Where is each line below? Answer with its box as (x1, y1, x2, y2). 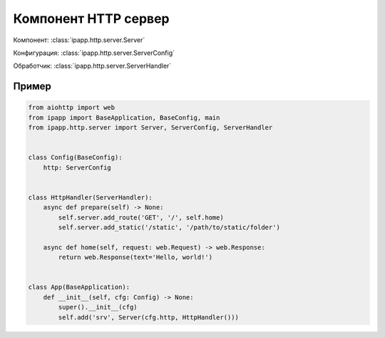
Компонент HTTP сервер (13, 11, 170, 26)
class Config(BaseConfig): (28, 153, 123, 162)
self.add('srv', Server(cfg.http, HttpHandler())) (58, 313, 239, 321)
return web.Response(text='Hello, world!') (58, 253, 213, 262)
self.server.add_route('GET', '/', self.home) (58, 213, 224, 221)
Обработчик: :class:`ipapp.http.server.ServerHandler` (13, 61, 172, 71)
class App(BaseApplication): (28, 283, 130, 292)
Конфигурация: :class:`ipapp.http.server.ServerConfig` (13, 48, 175, 57)
